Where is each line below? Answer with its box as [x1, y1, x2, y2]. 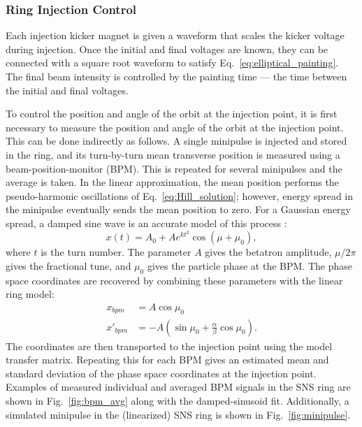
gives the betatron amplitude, [205, 245, 332, 259]
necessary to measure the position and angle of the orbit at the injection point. [6, 120, 344, 134]
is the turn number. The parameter [41, 245, 191, 259]
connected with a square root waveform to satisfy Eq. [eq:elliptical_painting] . [6, 55, 339, 70]
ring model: [6, 287, 55, 301]
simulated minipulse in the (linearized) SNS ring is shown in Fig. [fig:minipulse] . [6, 407, 351, 421]
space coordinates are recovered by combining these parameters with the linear [6, 273, 343, 287]
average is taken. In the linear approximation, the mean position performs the [6, 175, 339, 189]
